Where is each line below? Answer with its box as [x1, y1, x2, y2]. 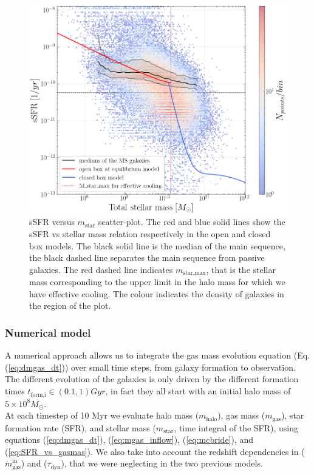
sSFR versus [29, 215, 75, 228]
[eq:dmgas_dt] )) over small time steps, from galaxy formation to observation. [8, 360, 296, 373]
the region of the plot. [29, 299, 111, 312]
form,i [30, 391, 46, 398]
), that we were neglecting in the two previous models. [61, 457, 263, 470]
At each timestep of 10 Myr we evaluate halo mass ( [5, 409, 199, 422]
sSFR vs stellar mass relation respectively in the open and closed [29, 227, 271, 240]
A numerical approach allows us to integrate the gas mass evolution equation [5, 349, 292, 362]
